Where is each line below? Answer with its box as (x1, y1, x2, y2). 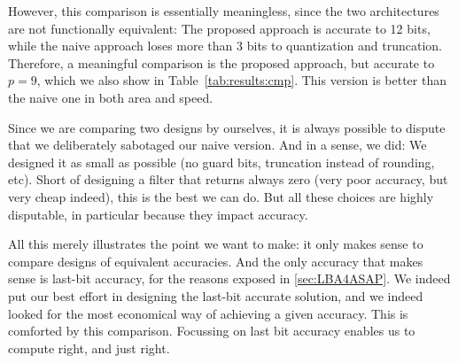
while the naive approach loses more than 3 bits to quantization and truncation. (8, 36, 442, 55)
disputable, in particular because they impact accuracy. (8, 205, 308, 223)
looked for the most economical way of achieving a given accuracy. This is (8, 304, 408, 322)
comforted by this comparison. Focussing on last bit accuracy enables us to (8, 321, 415, 340)
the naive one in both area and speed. (8, 88, 213, 106)
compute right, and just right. (8, 338, 170, 357)
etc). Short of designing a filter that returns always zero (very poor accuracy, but (8, 170, 448, 189)
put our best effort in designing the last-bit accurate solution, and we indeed (8, 286, 423, 305)
